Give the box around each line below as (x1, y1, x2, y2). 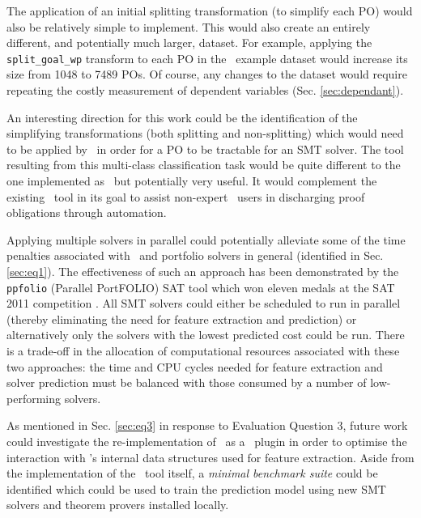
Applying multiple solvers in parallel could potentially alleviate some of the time (6, 231, 406, 248)
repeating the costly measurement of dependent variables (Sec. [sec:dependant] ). (6, 82, 404, 99)
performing (6, 389, 61, 406)
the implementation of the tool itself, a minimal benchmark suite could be (6, 465, 378, 482)
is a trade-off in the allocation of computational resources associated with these (6, 342, 400, 359)
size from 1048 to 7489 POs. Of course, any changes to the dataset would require (6, 66, 407, 83)
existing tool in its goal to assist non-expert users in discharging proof (6, 188, 365, 205)
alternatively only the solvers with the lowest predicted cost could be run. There (6, 326, 405, 343)
